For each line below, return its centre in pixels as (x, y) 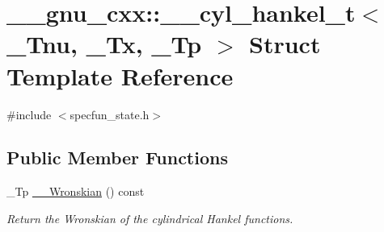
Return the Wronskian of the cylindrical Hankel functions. (150, 218)
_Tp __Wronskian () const (76, 191)
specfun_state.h (110, 114)
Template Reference (120, 75)
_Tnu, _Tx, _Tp (104, 44)
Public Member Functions (117, 157)
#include (29, 114)
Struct (285, 44)
